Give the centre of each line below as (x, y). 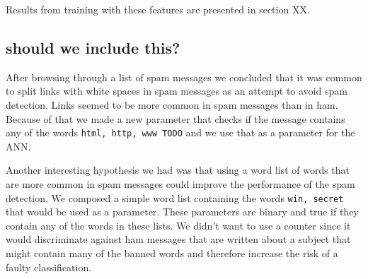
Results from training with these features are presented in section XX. (158, 9)
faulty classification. (49, 267)
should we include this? (93, 47)
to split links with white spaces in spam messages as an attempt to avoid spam (177, 91)
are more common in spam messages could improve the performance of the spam (180, 184)
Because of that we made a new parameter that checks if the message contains (176, 118)
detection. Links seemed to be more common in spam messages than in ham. (172, 104)
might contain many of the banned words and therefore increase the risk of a (172, 253)
